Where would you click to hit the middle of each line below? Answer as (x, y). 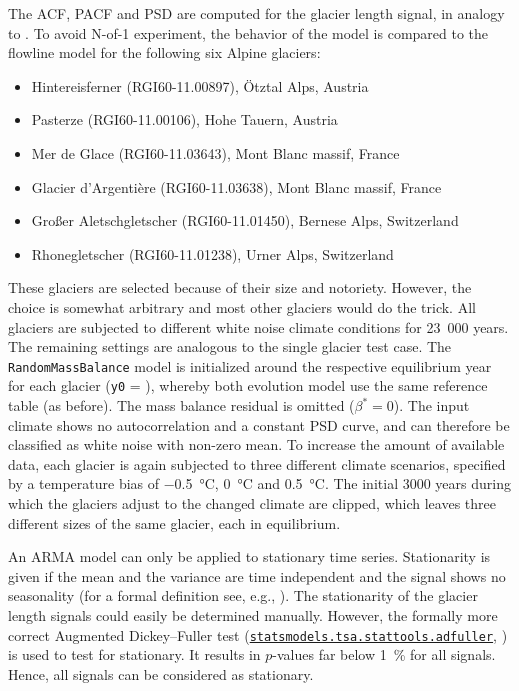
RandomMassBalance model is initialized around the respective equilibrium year (250, 365)
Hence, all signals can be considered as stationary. (161, 673)
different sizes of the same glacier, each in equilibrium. (174, 522)
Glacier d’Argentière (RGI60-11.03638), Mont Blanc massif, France (236, 186)
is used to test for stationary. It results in (134, 654)
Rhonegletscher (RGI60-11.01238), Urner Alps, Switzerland (212, 253)
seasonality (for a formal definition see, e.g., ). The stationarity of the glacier (243, 595)
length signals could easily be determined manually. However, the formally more (253, 614)
